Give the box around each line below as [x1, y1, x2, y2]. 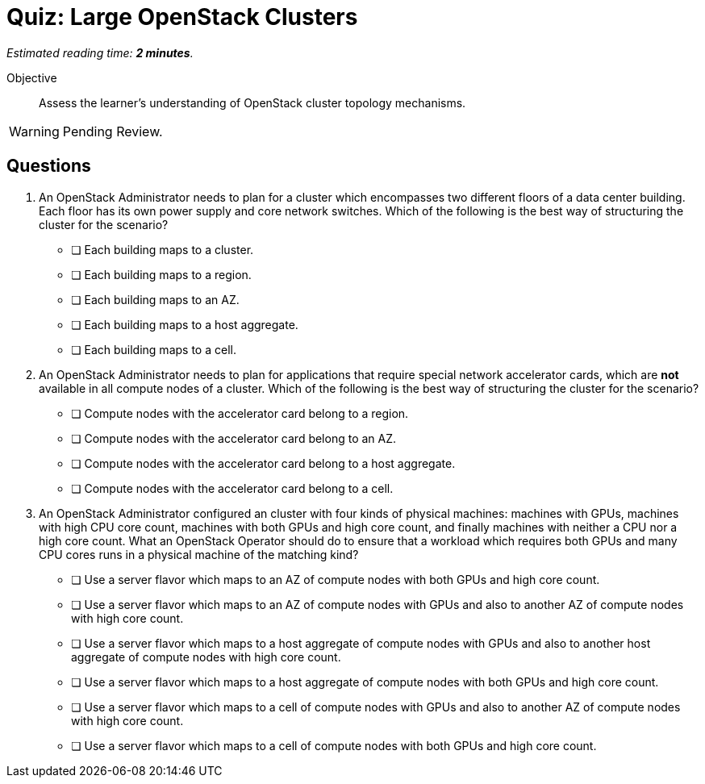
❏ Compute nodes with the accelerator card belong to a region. [71, 406, 409, 420]
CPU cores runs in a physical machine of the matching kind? [39, 547, 359, 561]
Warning [9, 123, 60, 140]
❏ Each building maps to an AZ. [71, 292, 240, 307]
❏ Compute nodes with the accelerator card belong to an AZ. [71, 431, 397, 445]
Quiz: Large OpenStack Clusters [6, 3, 358, 31]
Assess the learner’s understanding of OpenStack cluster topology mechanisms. [39, 95, 466, 110]
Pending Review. [62, 123, 163, 140]
